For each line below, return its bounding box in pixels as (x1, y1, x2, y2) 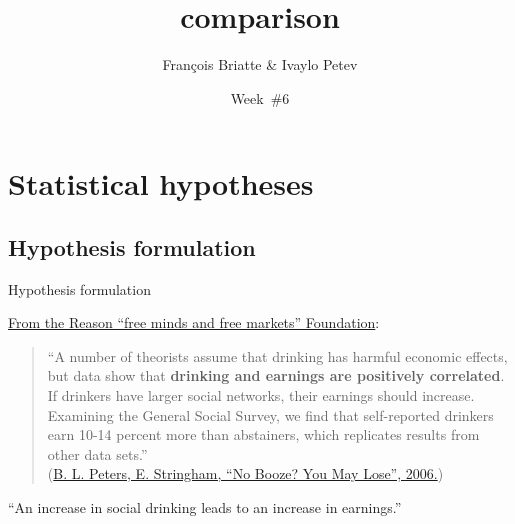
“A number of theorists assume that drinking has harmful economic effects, (47, 345, 508, 366)
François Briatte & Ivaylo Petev (162, 54, 358, 75)
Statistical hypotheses (8, 163, 314, 204)
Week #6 (230, 87, 290, 108)
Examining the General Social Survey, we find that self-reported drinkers (47, 404, 494, 425)
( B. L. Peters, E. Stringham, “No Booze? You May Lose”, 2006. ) (47, 463, 444, 484)
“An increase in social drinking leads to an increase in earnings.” (8, 497, 402, 518)
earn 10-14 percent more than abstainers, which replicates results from (47, 424, 480, 445)
